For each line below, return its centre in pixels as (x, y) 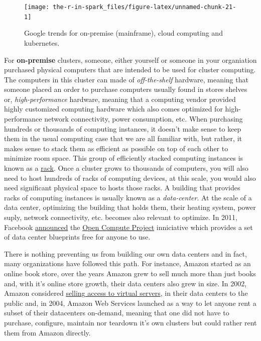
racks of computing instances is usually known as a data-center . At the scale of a (128, 197)
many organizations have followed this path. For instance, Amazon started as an (127, 263)
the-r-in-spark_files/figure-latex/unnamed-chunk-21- (145, 7)
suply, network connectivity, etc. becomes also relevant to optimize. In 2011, (121, 217)
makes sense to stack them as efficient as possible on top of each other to (116, 148)
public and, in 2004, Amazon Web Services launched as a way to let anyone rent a (130, 303)
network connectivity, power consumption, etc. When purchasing (144, 119)
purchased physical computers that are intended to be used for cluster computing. (130, 70)
